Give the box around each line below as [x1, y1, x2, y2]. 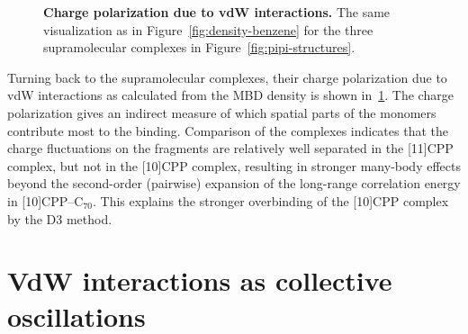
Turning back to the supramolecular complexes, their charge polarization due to [7, 68, 447, 86]
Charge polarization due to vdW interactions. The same [43, 3, 391, 21]
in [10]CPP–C [7, 191, 84, 210]
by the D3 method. [7, 209, 112, 228]
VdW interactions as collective [7, 262, 392, 299]
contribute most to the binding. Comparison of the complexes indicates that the [7, 121, 448, 140]
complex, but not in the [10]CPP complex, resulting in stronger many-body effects [7, 156, 461, 175]
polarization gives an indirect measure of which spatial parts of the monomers [7, 103, 436, 122]
